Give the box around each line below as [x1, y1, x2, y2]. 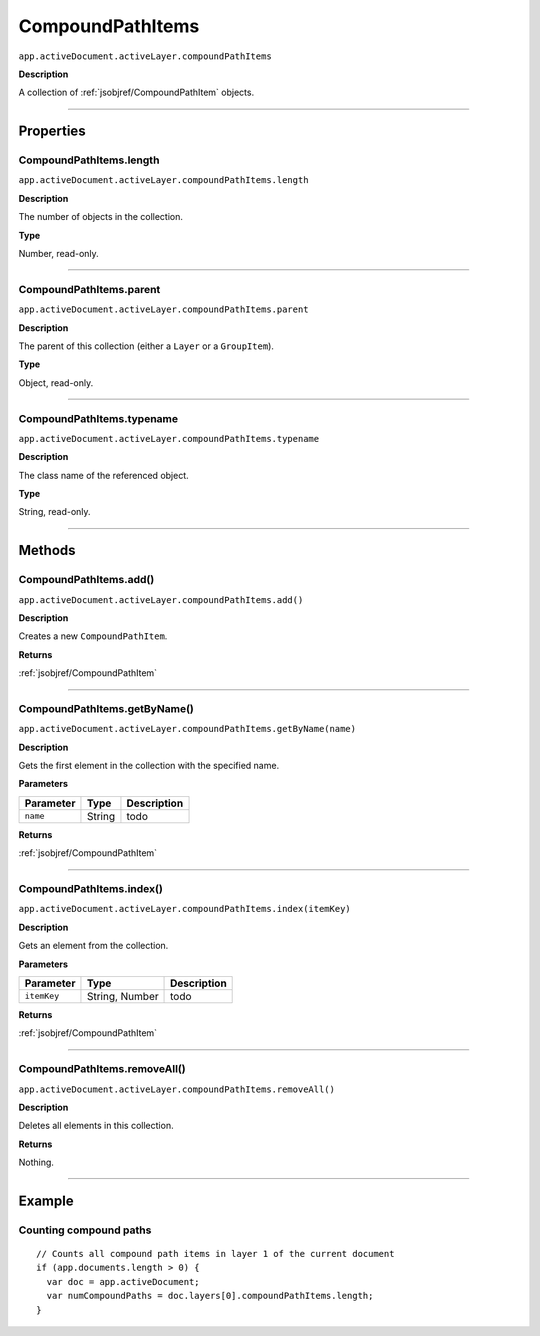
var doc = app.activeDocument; [46, 1276, 200, 1287]
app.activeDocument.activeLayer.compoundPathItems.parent [18, 304, 309, 315]
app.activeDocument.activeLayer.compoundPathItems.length [18, 175, 309, 186]
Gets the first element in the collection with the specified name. [18, 760, 280, 772]
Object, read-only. [18, 376, 94, 389]
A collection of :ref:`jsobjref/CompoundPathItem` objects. [18, 86, 255, 99]
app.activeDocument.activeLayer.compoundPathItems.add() [18, 594, 304, 605]
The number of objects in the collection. [18, 211, 184, 223]
